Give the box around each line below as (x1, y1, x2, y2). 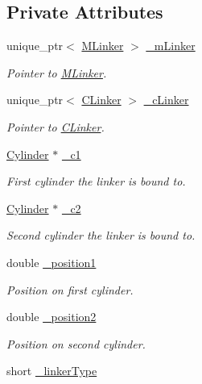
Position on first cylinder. (6, 281, 134, 298)
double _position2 (6, 308, 97, 325)
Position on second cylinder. (6, 335, 146, 352)
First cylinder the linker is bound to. (6, 173, 186, 190)
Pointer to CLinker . (6, 118, 105, 135)
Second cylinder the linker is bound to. (6, 227, 196, 244)
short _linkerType (6, 362, 97, 379)
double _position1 (6, 253, 97, 270)
